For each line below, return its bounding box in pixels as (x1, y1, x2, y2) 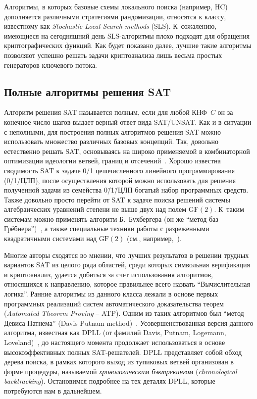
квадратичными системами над (4, 233, 97, 244)
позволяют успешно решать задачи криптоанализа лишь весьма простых (4, 50, 222, 60)
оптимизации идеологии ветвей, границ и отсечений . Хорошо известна (4, 155, 221, 166)
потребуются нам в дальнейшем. (4, 385, 102, 396)
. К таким (214, 204, 244, 214)
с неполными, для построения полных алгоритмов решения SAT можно (4, 126, 221, 137)
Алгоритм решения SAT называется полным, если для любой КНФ (4, 107, 207, 117)
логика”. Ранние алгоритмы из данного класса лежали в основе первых (4, 289, 218, 299)
